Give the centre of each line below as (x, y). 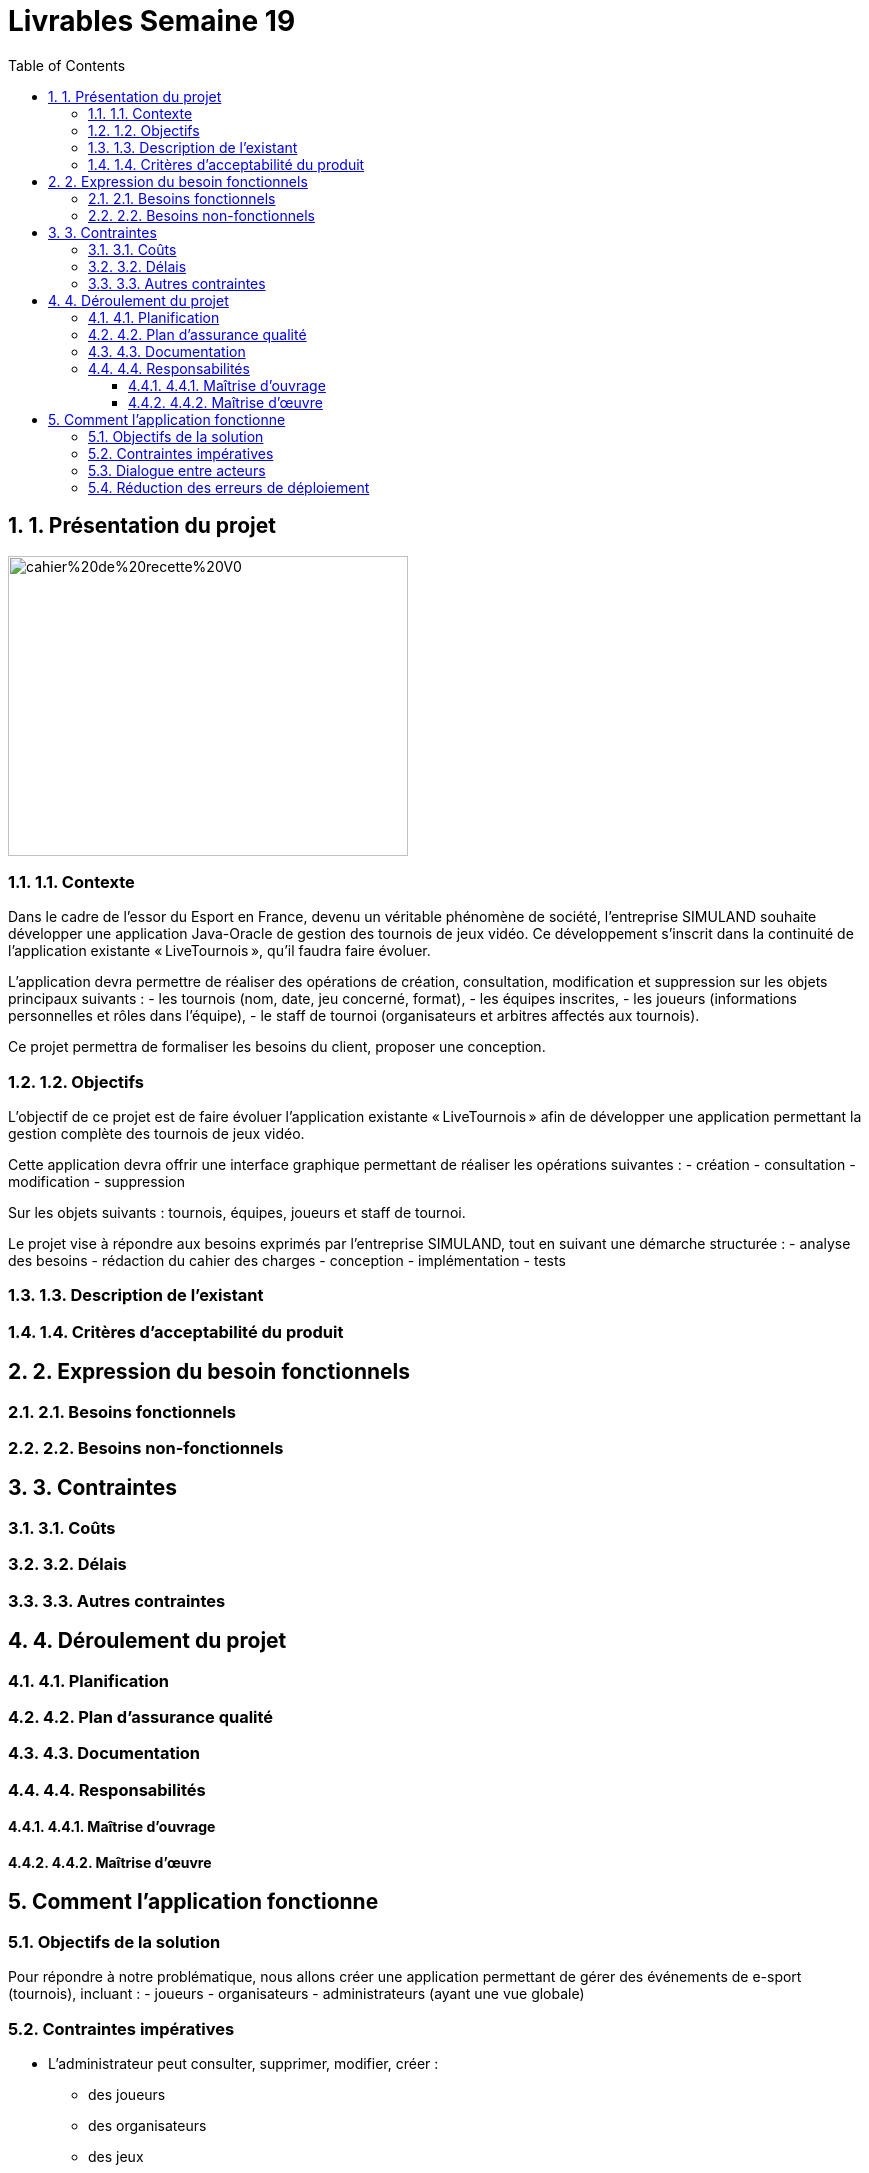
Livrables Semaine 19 (152, 21)
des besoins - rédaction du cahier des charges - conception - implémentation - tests (287, 1261)
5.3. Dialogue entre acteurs (177, 470)
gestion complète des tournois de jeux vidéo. (156, 1134)
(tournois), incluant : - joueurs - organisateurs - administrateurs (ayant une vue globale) (296, 1994)
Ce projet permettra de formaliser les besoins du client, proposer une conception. (277, 1047)
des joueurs (127, 2094)
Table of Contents (67, 65)
